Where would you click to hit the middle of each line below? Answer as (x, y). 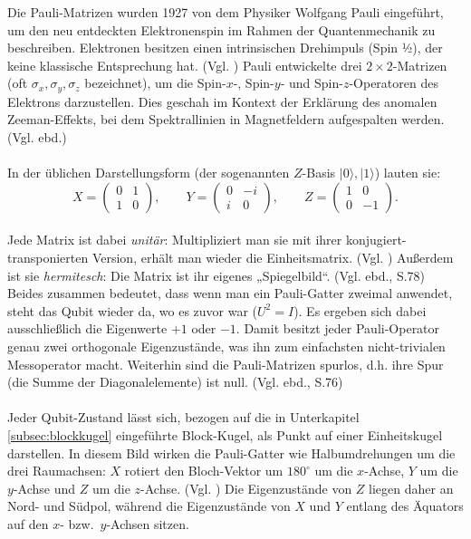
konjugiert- (376, 240)
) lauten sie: (408, 173)
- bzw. (77, 523)
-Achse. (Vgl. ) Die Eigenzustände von (246, 488)
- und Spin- (312, 83)
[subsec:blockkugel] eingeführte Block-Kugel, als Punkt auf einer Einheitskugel (225, 434)
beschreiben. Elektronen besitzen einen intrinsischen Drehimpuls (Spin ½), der (225, 48)
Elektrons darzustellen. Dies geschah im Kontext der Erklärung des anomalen (222, 101)
